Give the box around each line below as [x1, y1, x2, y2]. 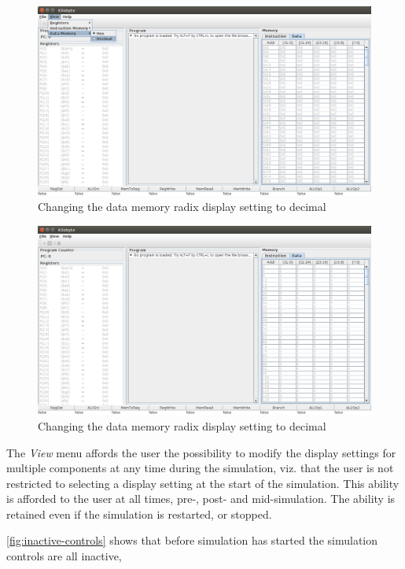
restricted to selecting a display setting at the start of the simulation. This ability [6, 475, 399, 491]
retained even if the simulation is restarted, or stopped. [6, 505, 272, 522]
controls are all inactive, [6, 548, 122, 564]
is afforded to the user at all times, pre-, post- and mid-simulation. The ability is [6, 490, 396, 507]
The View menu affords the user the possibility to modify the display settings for [6, 444, 396, 460]
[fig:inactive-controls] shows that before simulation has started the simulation [6, 532, 378, 549]
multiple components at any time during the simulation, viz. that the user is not [6, 460, 394, 476]
